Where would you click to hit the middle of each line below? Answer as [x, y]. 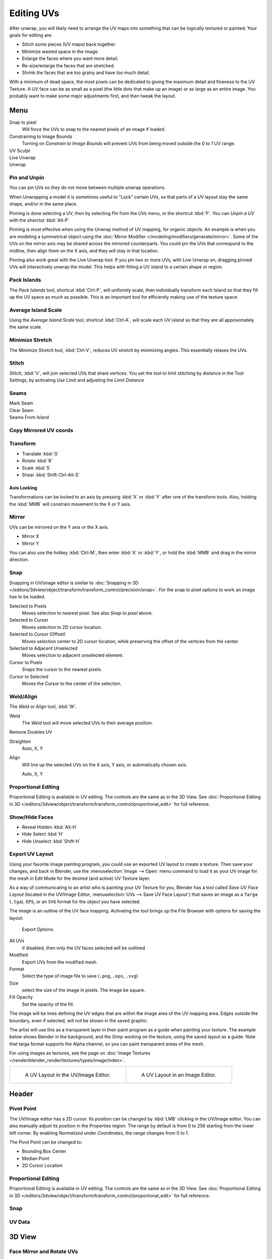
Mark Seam [21, 403]
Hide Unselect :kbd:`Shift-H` [51, 841]
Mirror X [30, 536]
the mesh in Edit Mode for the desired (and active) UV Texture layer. [80, 878]
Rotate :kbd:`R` [37, 461]
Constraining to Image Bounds [41, 136]
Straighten [20, 741]
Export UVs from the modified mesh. [60, 962]
